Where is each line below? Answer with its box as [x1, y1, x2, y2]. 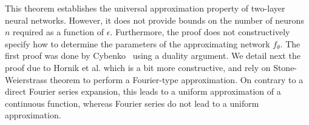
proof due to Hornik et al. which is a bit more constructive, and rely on [5, 61, 271, 73]
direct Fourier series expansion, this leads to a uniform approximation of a [5, 85, 281, 98]
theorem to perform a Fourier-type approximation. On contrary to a [50, 73, 304, 86]
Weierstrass [5, 73, 47, 86]
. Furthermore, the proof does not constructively [110, 25, 290, 38]
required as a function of [13, 25, 104, 38]
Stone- [273, 61, 297, 73]
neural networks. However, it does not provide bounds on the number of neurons [5, 13, 304, 26]
